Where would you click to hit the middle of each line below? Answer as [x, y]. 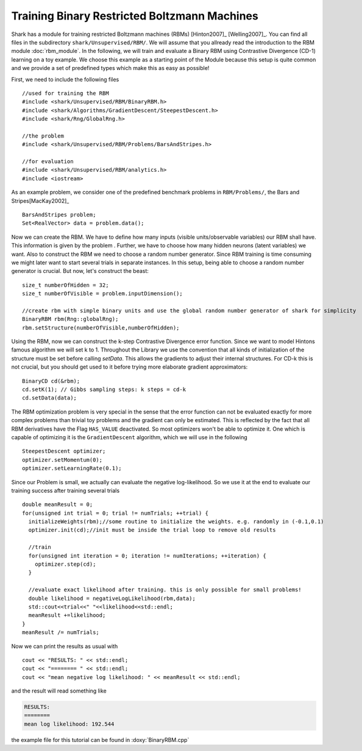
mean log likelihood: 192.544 [69, 724]
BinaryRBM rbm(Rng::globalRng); [70, 319]
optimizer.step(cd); [65, 564]
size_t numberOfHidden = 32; [66, 285]
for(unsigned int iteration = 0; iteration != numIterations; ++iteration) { [147, 555]
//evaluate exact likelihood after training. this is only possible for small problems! [165, 590]
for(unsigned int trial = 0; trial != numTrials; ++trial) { [115, 513]
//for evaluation [48, 162]
